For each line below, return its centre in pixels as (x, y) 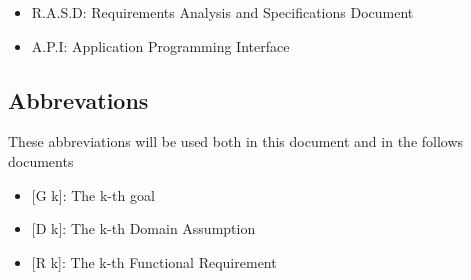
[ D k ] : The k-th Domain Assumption (143, 228)
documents (41, 160)
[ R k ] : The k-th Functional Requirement (154, 261)
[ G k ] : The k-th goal (93, 194)
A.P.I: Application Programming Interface (160, 45)
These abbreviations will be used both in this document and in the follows (236, 141)
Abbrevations (78, 99)
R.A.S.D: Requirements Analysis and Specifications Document (222, 12)
